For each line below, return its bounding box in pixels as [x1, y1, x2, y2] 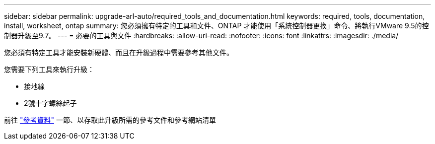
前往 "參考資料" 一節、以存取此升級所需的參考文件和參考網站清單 [4, 116, 216, 124]
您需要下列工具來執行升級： [4, 65, 94, 73]
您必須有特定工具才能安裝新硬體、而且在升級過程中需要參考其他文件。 [4, 48, 233, 57]
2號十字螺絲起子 [24, 99, 77, 107]
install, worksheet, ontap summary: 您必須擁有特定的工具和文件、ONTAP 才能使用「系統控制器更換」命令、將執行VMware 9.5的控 [4, 21, 429, 30]
